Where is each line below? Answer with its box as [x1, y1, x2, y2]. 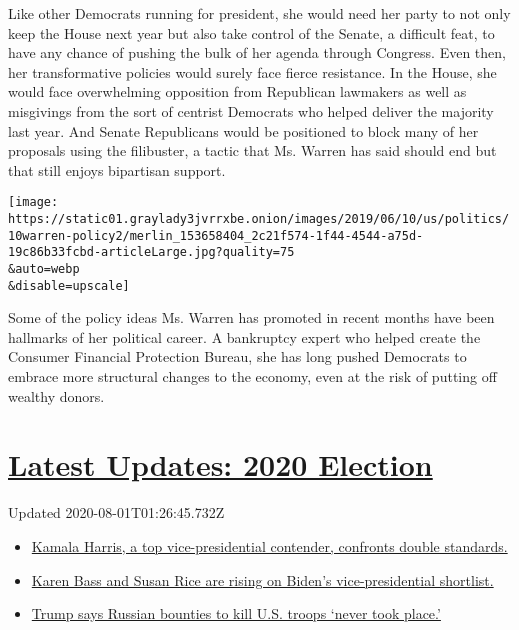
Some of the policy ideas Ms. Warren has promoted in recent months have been [8, 307, 495, 328]
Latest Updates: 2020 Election [8, 444, 433, 485]
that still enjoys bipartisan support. [8, 159, 226, 180]
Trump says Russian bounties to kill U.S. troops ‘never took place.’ [31, 603, 441, 624]
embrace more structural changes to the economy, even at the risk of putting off [8, 366, 497, 387]
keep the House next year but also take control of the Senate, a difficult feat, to [8, 22, 495, 43]
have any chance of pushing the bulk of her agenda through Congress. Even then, [8, 42, 506, 63]
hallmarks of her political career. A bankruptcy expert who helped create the [8, 326, 481, 347]
